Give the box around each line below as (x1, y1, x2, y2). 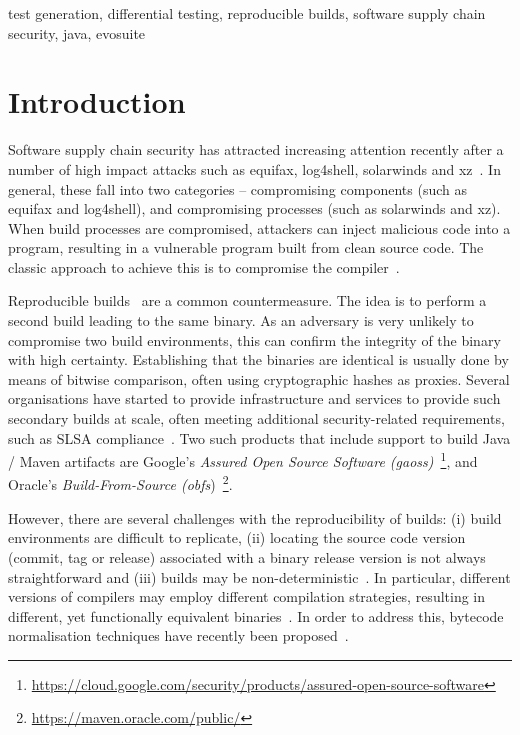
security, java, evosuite (8, 22, 146, 43)
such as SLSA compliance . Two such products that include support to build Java (8, 427, 511, 448)
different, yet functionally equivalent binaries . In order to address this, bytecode (8, 605, 504, 626)
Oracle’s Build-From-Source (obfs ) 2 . (8, 471, 233, 495)
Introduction (8, 81, 186, 122)
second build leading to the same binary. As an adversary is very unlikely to (8, 310, 474, 331)
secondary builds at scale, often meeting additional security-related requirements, (8, 408, 505, 429)
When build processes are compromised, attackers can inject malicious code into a (8, 217, 511, 238)
